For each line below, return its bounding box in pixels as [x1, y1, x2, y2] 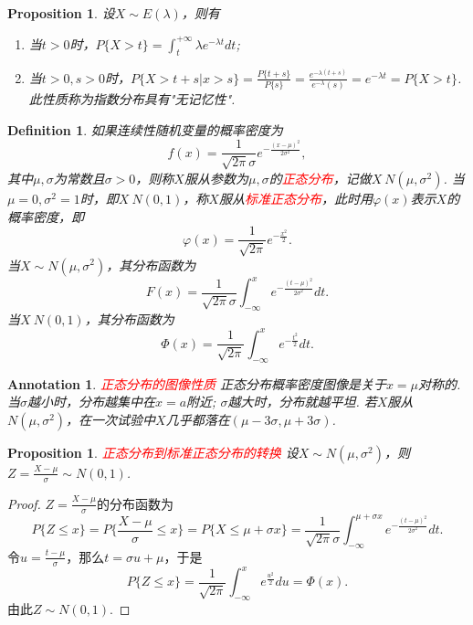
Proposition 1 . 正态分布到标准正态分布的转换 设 [7, 442, 299, 461]
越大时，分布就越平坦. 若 [227, 392, 377, 411]
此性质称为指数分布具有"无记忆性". [28, 90, 236, 109]
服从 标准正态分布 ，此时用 [218, 188, 373, 207]
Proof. [7, 493, 41, 513]
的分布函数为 [96, 493, 173, 513]
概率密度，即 [7, 207, 84, 226]
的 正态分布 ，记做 [268, 168, 372, 187]
